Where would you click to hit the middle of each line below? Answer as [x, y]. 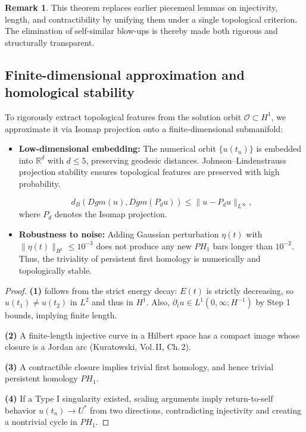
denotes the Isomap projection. [111, 214]
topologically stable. [55, 270]
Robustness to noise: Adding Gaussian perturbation [119, 234]
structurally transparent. [50, 42]
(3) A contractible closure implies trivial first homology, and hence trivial [139, 366]
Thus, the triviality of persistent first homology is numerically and [140, 259]
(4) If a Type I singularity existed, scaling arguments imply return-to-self [139, 398]
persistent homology [41, 378]
